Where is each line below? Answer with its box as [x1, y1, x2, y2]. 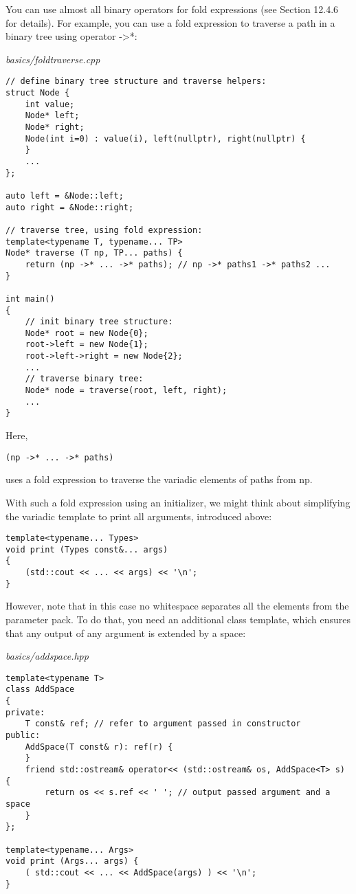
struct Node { [5, 88, 70, 98]
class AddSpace [5, 684, 75, 695]
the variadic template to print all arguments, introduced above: [5, 509, 272, 523]
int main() [5, 293, 55, 304]
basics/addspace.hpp [5, 649, 89, 663]
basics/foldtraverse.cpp [5, 52, 100, 66]
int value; [25, 99, 75, 109]
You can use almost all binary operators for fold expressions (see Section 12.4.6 [5, 2, 339, 16]
